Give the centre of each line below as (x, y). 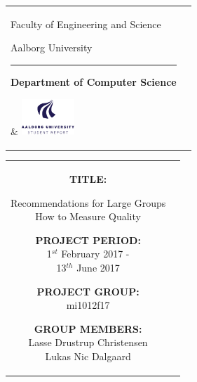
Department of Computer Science (94, 81)
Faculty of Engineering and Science (86, 24)
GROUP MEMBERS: (88, 328)
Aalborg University (52, 47)
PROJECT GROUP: (88, 291)
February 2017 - (95, 254)
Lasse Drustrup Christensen (88, 342)
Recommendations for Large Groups (88, 202)
